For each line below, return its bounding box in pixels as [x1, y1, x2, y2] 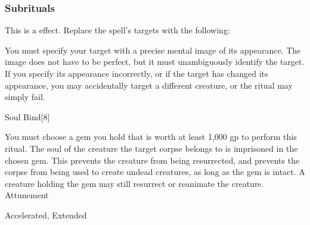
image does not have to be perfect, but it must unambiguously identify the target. [5, 55, 305, 68]
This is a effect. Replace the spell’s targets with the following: [5, 24, 230, 36]
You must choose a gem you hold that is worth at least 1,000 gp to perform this [5, 130, 297, 143]
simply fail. [5, 90, 45, 103]
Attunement [5, 189, 49, 201]
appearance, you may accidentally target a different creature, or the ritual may [5, 79, 293, 91]
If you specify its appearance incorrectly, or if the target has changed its [5, 67, 268, 79]
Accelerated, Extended [5, 208, 87, 221]
